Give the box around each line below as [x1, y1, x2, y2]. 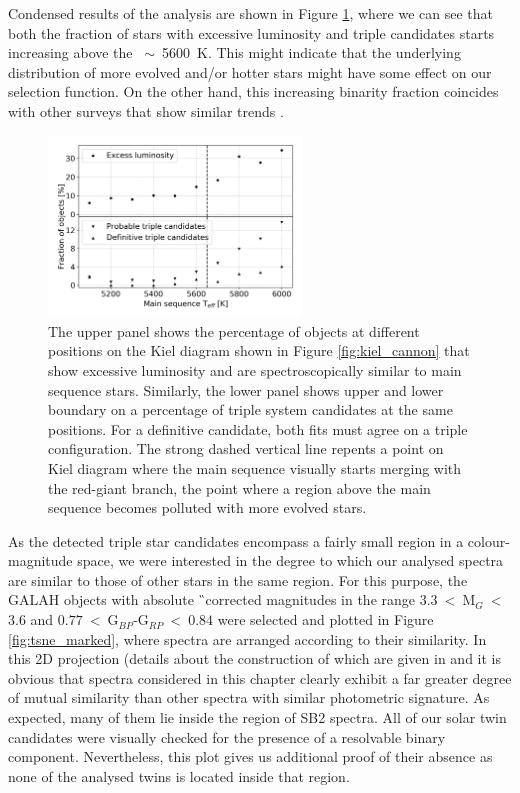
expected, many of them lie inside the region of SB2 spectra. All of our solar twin [8, 707, 507, 728]
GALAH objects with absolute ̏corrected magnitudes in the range [8, 589, 416, 610]
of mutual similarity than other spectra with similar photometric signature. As [8, 687, 490, 708]
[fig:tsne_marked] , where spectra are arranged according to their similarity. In [8, 628, 487, 649]
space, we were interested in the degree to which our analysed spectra [77, 550, 504, 571]
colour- [467, 530, 510, 551]
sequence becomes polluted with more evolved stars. [48, 497, 367, 518]
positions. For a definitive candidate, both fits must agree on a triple [48, 418, 468, 439]
